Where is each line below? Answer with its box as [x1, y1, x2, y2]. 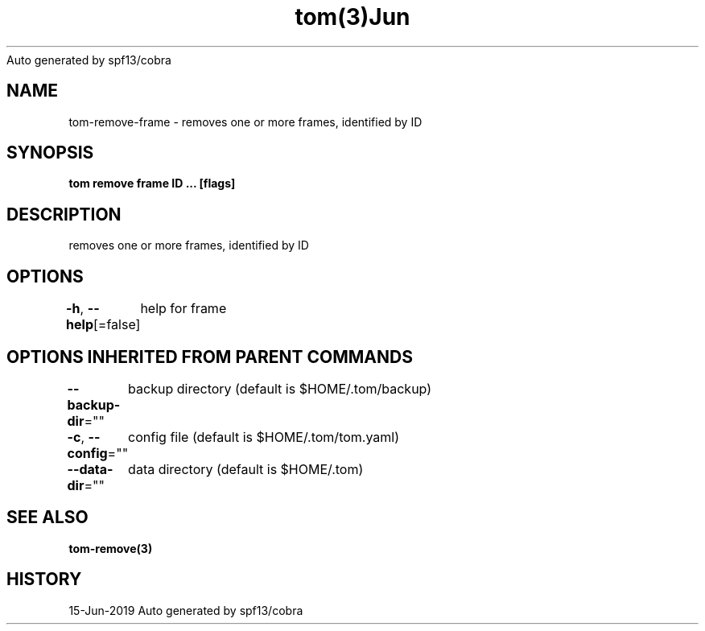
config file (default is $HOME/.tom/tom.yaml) [128, 428, 400, 445]
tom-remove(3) [68, 541, 153, 555]
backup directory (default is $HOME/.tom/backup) [128, 380, 432, 397]
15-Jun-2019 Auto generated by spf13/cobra [68, 603, 303, 617]
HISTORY [6, 569, 82, 590]
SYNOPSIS [6, 142, 94, 163]
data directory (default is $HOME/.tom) [128, 460, 364, 477]
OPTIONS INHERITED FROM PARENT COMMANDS [6, 346, 413, 367]
